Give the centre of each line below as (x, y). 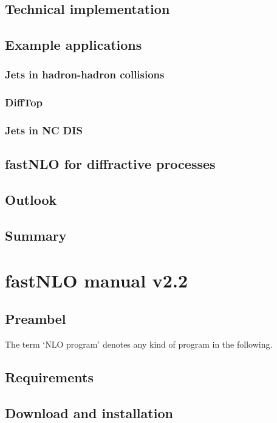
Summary (36, 236)
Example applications (74, 45)
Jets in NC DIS (44, 130)
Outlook (31, 200)
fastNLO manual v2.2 (97, 280)
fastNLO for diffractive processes (110, 164)
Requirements (49, 377)
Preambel (36, 319)
